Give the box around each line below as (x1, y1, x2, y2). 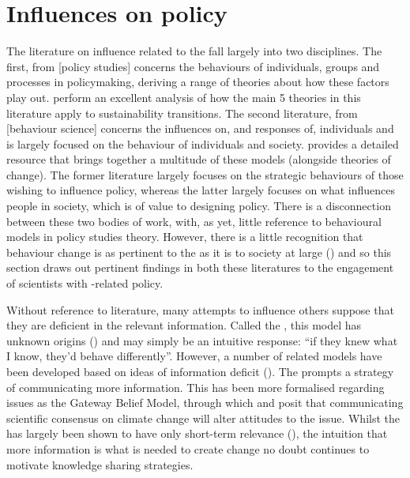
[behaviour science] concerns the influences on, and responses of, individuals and (6, 120, 394, 137)
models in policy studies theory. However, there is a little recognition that (6, 228, 363, 245)
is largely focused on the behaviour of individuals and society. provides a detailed (6, 135, 399, 152)
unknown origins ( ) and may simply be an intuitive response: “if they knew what (6, 332, 398, 348)
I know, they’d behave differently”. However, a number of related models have (6, 348, 382, 364)
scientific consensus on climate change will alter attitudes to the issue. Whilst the (6, 409, 400, 426)
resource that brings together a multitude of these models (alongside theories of (6, 151, 391, 167)
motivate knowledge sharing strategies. (6, 456, 194, 472)
